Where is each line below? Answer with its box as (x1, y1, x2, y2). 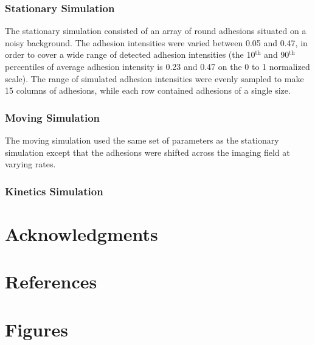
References (5, 269, 97, 294)
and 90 (264, 48, 289, 61)
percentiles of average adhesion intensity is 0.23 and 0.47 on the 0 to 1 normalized (5, 60, 310, 72)
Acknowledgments (5, 221, 158, 246)
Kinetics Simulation (5, 183, 103, 198)
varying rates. (5, 158, 56, 170)
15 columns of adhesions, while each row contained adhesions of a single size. (5, 84, 291, 97)
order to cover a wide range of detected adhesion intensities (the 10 (5, 48, 255, 61)
